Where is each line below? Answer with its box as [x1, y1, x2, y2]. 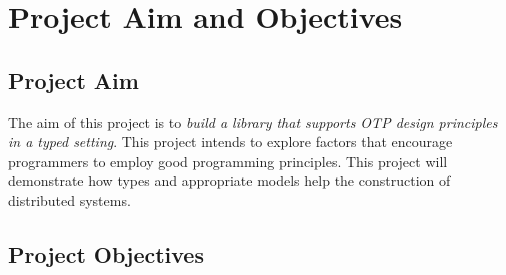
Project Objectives [8, 238, 204, 269]
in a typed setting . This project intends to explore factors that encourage [8, 131, 453, 152]
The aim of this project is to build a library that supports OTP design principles [8, 111, 498, 132]
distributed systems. [8, 189, 131, 210]
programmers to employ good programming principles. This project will [8, 150, 448, 171]
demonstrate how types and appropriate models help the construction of [8, 170, 451, 191]
